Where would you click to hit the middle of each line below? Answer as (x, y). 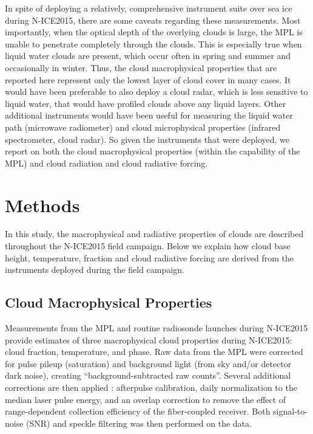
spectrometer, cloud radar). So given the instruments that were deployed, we (147, 139)
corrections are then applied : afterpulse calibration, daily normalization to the (151, 387)
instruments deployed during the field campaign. (95, 270)
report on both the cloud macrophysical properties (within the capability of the (153, 151)
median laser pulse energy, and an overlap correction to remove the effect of (146, 399)
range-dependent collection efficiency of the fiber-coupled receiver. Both (138, 411)
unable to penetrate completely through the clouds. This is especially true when (153, 43)
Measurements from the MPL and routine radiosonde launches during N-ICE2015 (156, 328)
